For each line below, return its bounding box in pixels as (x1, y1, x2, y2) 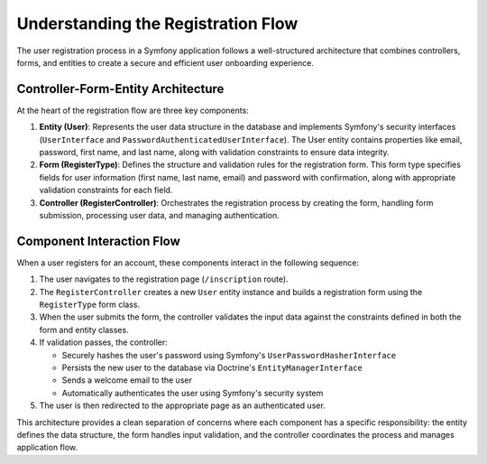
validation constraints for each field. (39, 185, 173, 196)
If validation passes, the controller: (39, 337, 169, 348)
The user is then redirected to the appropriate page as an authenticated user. (39, 400, 326, 411)
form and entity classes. (39, 324, 130, 335)
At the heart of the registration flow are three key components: (16, 105, 250, 116)
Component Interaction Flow (16, 233, 180, 248)
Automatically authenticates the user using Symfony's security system (61, 387, 324, 398)
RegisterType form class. (39, 299, 141, 311)
